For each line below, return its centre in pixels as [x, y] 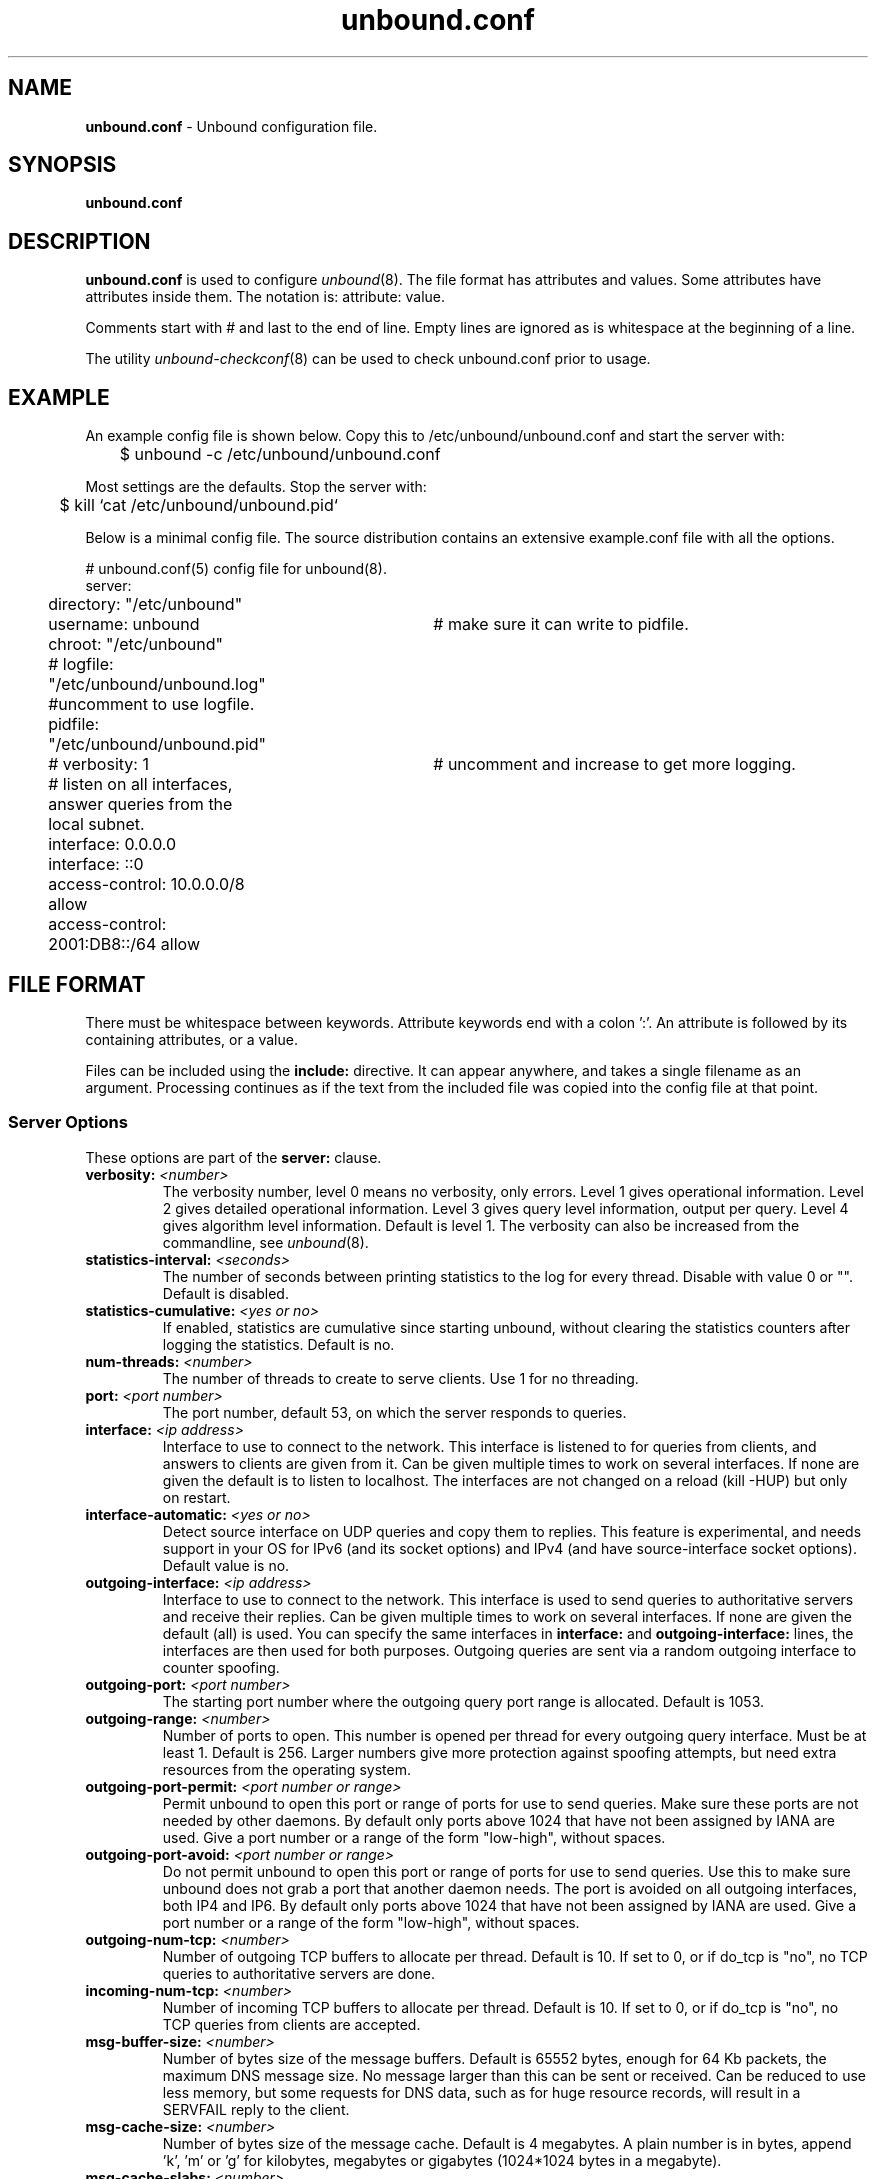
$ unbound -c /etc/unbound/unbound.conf [280, 454]
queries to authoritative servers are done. [299, 1973]
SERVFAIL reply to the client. [256, 2109]
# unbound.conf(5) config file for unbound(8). [236, 569]
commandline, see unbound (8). [265, 1242]
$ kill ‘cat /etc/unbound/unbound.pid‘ [198, 505]
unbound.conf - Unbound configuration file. [231, 126]
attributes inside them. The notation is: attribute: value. [265, 297]
